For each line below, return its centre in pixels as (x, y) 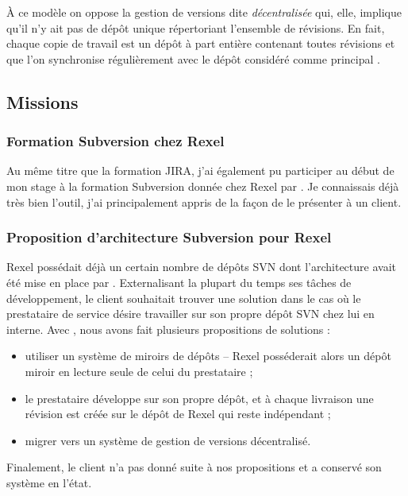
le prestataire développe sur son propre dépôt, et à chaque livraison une (199, 398)
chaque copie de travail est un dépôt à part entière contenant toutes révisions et (201, 43)
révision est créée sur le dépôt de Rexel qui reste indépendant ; (178, 414)
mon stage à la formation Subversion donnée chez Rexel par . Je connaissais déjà (203, 186)
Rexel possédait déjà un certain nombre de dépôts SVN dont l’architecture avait (201, 267)
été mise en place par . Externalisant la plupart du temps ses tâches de (179, 282)
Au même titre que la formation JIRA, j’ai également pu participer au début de (200, 170)
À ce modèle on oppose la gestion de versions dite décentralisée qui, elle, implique (204, 12)
